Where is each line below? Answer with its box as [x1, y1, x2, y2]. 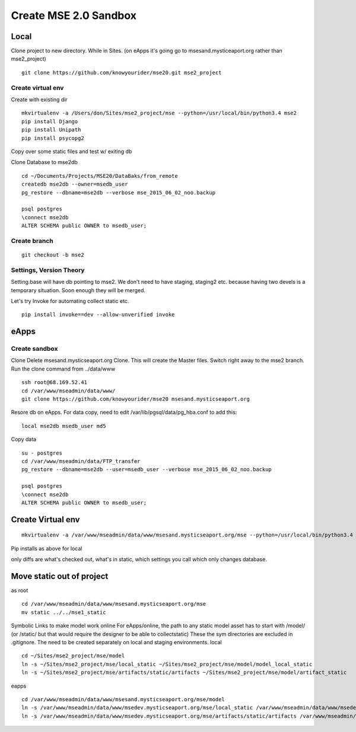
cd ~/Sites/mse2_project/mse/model [21, 653, 125, 659]
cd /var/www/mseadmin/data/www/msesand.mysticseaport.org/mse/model [21, 696, 225, 702]
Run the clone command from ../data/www [11, 365, 116, 372]
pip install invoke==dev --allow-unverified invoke [21, 311, 175, 318]
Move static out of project [11, 571, 109, 581]
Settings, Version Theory [11, 266, 85, 274]
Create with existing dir [11, 95, 68, 103]
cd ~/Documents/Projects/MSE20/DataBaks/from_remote [21, 172, 178, 179]
